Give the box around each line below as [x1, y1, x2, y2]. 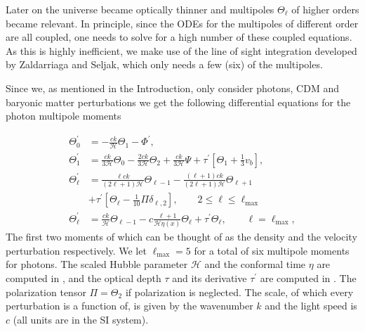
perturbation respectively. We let [6, 243, 147, 257]
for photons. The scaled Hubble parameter [6, 257, 188, 272]
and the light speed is [265, 298, 357, 313]
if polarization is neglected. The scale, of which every [125, 284, 354, 299]
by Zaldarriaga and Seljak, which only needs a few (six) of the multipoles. [6, 57, 323, 72]
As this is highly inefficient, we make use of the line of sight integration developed [6, 43, 357, 58]
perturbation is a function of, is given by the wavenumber [6, 298, 253, 313]
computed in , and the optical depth [6, 270, 161, 285]
